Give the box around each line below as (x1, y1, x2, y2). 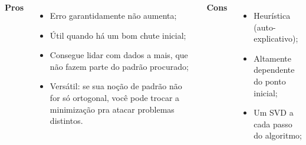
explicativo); (254, 32, 298, 45)
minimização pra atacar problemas (50, 103, 175, 115)
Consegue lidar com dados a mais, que (50, 49, 188, 61)
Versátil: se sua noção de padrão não (50, 80, 182, 92)
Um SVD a (254, 106, 294, 119)
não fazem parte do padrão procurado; (50, 60, 189, 72)
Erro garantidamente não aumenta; (50, 9, 177, 21)
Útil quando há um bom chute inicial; (50, 29, 186, 41)
